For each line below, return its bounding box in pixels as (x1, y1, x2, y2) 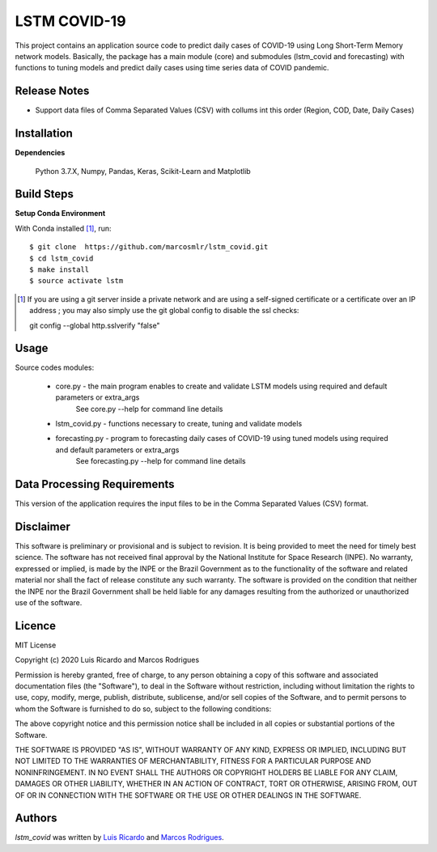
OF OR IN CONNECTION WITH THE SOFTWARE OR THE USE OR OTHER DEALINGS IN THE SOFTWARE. (15, 790, 362, 800)
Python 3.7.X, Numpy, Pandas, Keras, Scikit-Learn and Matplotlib (35, 166, 251, 176)
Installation (15, 126, 73, 141)
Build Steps (15, 187, 74, 201)
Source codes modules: (15, 362, 95, 372)
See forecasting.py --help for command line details (75, 456, 246, 466)
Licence (15, 619, 57, 633)
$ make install (29, 265, 90, 274)
